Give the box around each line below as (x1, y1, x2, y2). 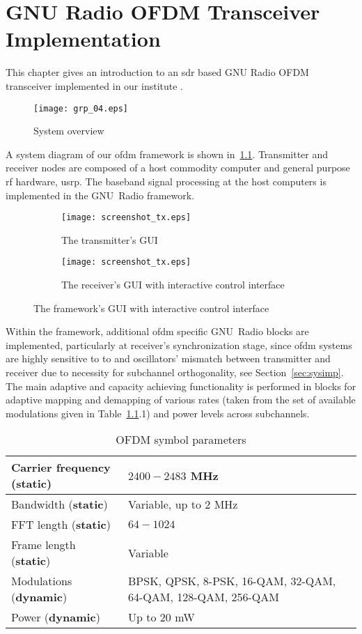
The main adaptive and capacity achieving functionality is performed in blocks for (6, 378, 356, 393)
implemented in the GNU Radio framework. (6, 187, 195, 202)
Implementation (6, 24, 161, 53)
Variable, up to (128, 496, 201, 513)
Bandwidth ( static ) (11, 496, 108, 513)
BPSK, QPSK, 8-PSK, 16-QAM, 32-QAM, (128, 573, 336, 589)
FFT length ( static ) (11, 516, 111, 533)
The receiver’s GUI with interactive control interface (61, 277, 285, 292)
